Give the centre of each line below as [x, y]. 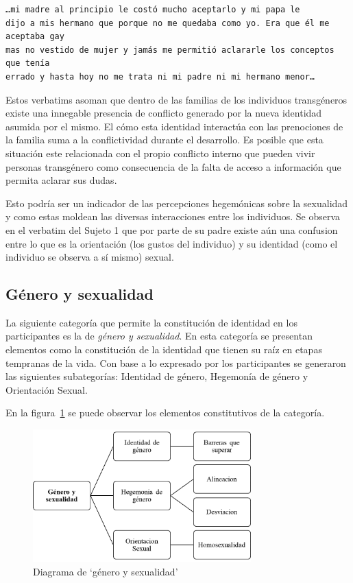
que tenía [28, 63]
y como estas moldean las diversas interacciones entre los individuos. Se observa [173, 216]
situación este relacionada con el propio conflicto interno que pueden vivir [160, 153]
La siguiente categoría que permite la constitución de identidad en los [151, 322]
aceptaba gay [35, 37]
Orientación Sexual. [47, 389]
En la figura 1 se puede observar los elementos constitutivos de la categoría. [165, 413]
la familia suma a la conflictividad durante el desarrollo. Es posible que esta [165, 140]
